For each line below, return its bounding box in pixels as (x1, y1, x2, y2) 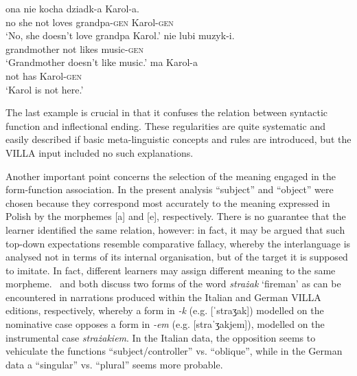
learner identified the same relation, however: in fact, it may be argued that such (5, 222, 345, 236)
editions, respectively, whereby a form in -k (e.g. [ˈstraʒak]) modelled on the (5, 303, 324, 318)
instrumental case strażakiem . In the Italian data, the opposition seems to (5, 330, 316, 344)
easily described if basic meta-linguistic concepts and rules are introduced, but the (5, 132, 352, 146)
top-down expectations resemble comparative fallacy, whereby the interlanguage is (5, 236, 351, 250)
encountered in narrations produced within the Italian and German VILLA (5, 289, 321, 304)
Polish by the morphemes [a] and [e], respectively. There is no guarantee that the (5, 209, 346, 223)
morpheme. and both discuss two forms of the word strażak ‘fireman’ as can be (5, 276, 341, 291)
